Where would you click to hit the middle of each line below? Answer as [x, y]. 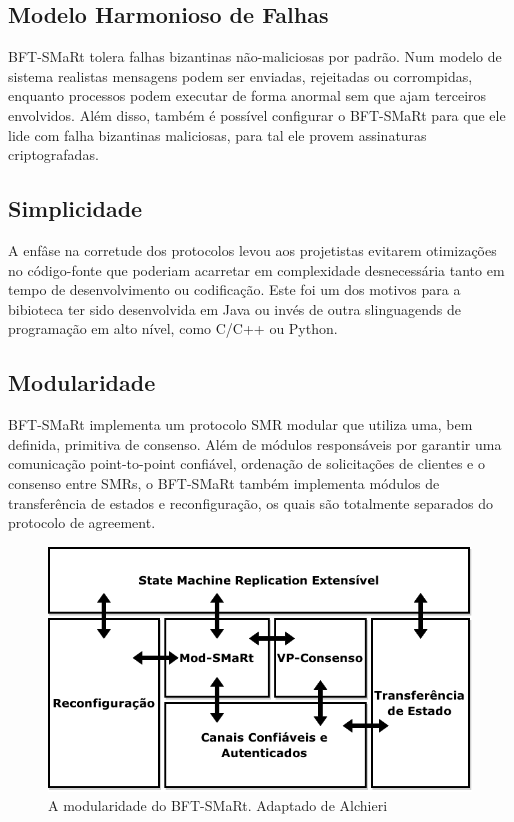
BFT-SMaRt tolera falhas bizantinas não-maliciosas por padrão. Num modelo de [255, 56]
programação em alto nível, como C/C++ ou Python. [173, 328]
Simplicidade [75, 208]
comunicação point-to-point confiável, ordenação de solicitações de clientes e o [246, 463]
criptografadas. [53, 154]
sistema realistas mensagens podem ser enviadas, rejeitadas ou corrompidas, [240, 75]
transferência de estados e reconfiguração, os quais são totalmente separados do [250, 502]
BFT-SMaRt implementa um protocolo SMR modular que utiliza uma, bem [240, 424]
